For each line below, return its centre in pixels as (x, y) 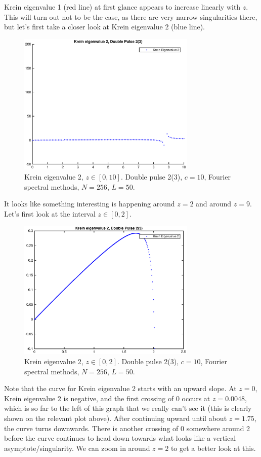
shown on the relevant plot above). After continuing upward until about (116, 418)
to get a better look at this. (213, 448)
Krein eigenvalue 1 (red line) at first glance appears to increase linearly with (122, 7)
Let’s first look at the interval (50, 213)
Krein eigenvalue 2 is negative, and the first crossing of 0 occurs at (107, 398)
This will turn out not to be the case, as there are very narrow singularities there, (131, 16)
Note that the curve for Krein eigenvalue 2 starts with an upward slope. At (120, 388)
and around (214, 204)
